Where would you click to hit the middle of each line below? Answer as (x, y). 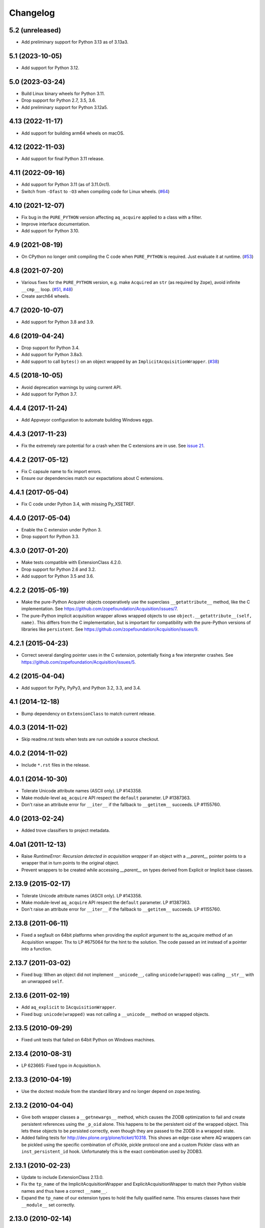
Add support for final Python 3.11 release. (63, 159)
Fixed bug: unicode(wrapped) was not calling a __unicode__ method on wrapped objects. (115, 1014)
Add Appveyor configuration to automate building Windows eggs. (88, 419)
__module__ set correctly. (48, 1205)
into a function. (37, 949)
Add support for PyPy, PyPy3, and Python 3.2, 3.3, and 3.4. (81, 688)
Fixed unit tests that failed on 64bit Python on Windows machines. (88, 1040)
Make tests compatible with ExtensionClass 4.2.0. (72, 562)
